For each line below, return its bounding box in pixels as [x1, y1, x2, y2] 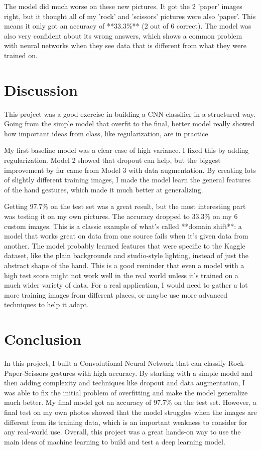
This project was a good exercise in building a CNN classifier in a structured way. [4, 108, 255, 119]
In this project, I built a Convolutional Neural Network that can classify [4, 358, 226, 368]
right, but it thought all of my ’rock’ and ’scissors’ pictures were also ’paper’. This [4, 11, 256, 21]
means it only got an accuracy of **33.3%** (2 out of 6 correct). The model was [4, 21, 251, 31]
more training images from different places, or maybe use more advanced [4, 289, 227, 300]
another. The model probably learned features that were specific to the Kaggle [4, 240, 245, 251]
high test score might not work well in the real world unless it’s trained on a [4, 270, 238, 280]
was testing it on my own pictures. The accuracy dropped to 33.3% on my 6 [4, 211, 238, 221]
